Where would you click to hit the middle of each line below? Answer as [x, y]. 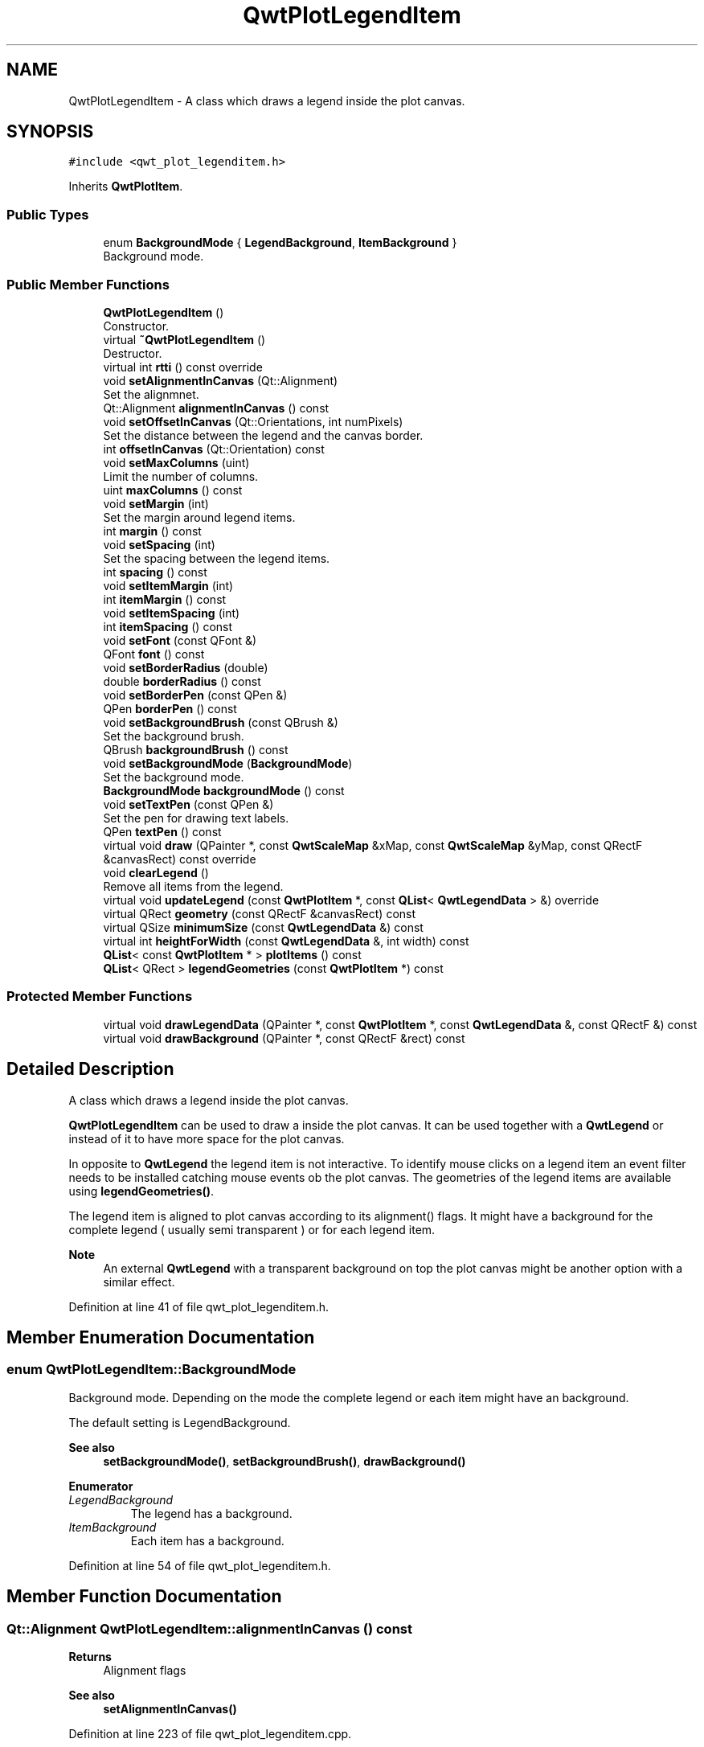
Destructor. [133, 353]
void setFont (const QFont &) [180, 640]
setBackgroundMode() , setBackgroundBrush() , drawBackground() [284, 1461]
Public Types [48, 214]
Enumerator [101, 1486]
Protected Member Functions [100, 997]
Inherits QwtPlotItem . [126, 187]
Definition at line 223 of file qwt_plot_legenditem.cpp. [210, 1733]
